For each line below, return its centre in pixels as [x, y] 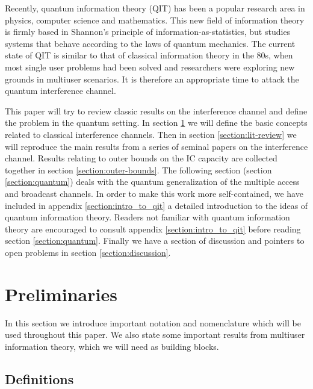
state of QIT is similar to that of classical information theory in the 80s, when [149, 55]
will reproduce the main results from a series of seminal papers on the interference [156, 146]
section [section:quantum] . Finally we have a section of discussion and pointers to [155, 241]
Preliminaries [61, 294]
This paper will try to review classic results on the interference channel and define [156, 110]
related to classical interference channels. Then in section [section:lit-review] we [151, 134]
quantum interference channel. [60, 91]
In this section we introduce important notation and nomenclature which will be [153, 322]
